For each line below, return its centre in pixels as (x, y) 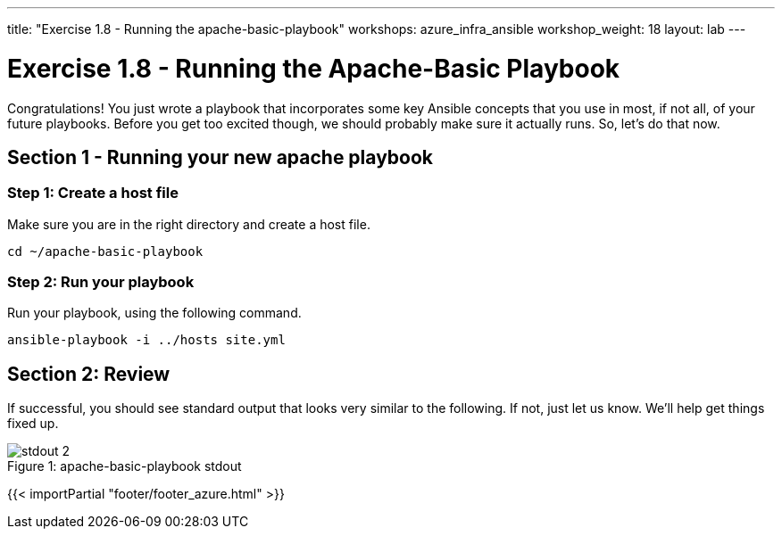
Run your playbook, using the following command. (154, 313)
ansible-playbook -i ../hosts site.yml (146, 340)
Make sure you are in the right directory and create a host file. (189, 224)
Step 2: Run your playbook (101, 282)
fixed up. (33, 424)
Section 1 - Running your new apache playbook (220, 157)
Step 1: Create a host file (93, 193)
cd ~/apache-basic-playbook (105, 251)
